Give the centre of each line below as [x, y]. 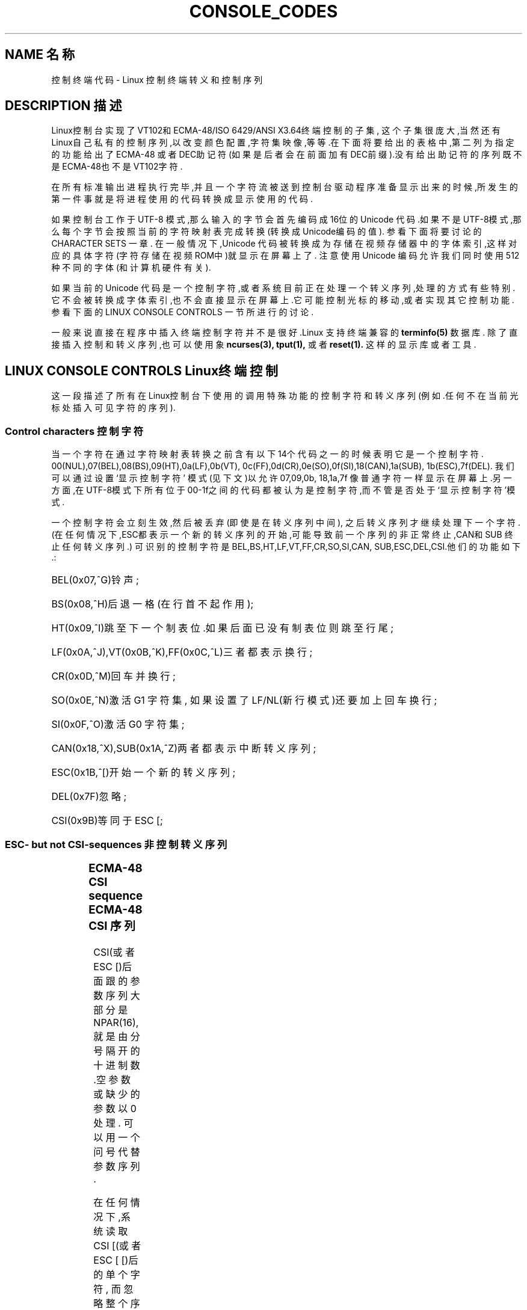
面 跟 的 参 [117, 981]
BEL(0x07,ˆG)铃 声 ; [95, 580]
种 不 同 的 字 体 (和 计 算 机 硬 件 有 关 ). [131, 268]
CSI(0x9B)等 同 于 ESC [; [107, 821]
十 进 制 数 [117, 1065]
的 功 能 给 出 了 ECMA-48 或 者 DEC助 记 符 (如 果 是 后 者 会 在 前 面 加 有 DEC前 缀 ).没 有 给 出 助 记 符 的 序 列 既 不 [287, 155]
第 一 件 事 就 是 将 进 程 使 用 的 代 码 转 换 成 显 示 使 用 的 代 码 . [182, 199]
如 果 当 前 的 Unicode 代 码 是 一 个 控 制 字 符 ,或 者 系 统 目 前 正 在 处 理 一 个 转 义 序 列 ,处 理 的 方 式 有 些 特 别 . [283, 288]
